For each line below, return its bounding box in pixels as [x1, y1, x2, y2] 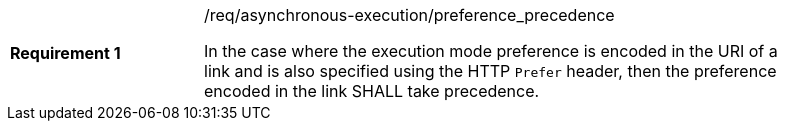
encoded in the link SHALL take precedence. [204, 81, 540, 101]
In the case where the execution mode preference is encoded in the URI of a [204, 41, 778, 61]
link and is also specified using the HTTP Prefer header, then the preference [204, 61, 777, 81]
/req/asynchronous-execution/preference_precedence [204, 5, 615, 25]
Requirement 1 [10, 43, 121, 63]
